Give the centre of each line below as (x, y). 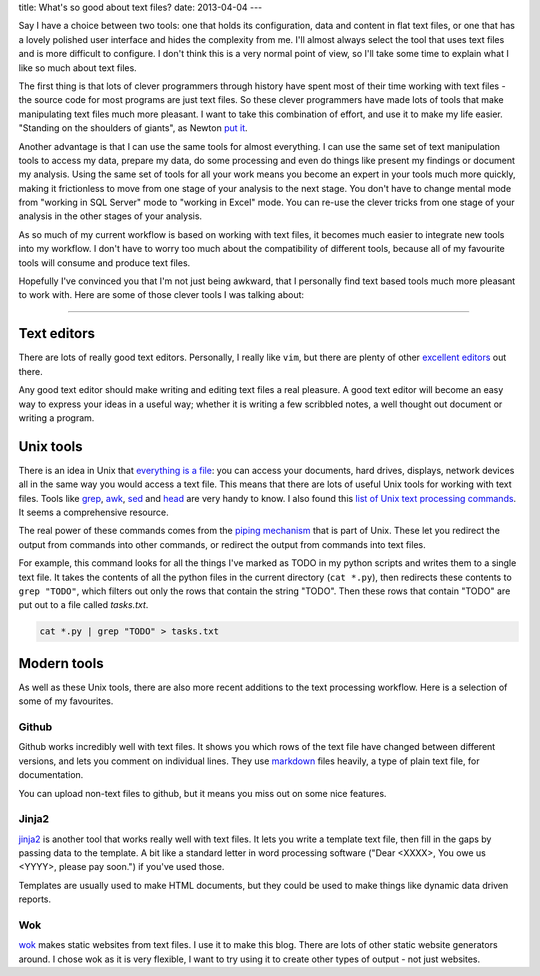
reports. (35, 899)
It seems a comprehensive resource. (93, 512)
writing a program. (56, 417)
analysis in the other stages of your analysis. (110, 216)
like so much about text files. (77, 67)
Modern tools (61, 663)
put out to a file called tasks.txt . (83, 605)
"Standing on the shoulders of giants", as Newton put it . (133, 128)
